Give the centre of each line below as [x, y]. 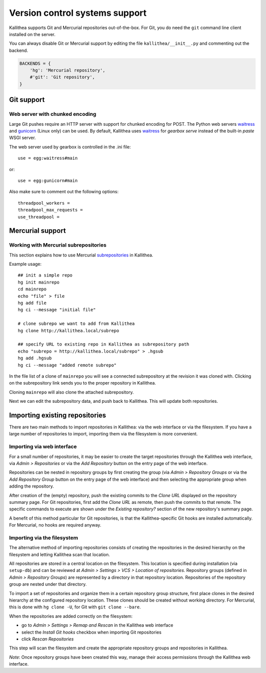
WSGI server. [23, 138]
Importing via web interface [43, 447]
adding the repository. [32, 486]
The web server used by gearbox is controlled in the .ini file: [70, 147]
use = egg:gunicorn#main [48, 180]
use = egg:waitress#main [48, 158]
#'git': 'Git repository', [63, 77]
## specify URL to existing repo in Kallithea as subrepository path [104, 344]
